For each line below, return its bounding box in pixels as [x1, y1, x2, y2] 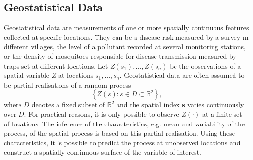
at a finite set [202, 108, 242, 119]
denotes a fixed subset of [31, 99, 105, 109]
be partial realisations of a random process [4, 79, 131, 89]
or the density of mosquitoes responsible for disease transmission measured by [4, 51, 236, 61]
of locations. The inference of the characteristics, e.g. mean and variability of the [4, 118, 245, 128]
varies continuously [187, 99, 244, 109]
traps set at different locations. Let [4, 60, 108, 71]
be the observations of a [170, 60, 241, 71]
